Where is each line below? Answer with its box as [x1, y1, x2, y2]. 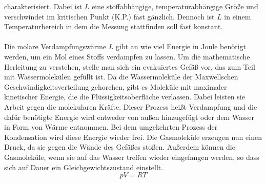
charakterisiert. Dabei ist [4, 1, 83, 11]
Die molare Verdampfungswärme [4, 41, 107, 52]
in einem [224, 11, 251, 22]
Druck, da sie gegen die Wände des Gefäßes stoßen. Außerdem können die [4, 141, 235, 152]
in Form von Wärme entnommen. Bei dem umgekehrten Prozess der [4, 121, 218, 132]
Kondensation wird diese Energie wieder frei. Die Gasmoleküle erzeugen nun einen [4, 131, 262, 142]
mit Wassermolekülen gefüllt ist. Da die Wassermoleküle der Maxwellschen [4, 71, 238, 82]
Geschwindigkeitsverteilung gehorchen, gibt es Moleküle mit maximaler [4, 81, 227, 92]
